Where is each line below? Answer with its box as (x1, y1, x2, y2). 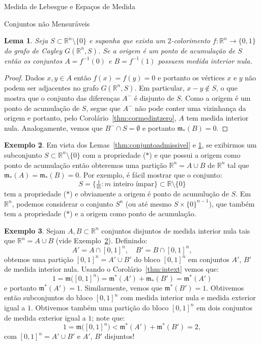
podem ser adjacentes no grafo (4, 82, 99, 93)
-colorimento (171, 35, 210, 46)
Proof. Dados (4, 72, 45, 83)
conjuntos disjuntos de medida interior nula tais (101, 225, 250, 236)
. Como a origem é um (181, 92, 251, 103)
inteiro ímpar (113, 181, 154, 188)
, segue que (86, 102, 121, 113)
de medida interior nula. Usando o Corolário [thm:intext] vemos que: (4, 264, 219, 274)
